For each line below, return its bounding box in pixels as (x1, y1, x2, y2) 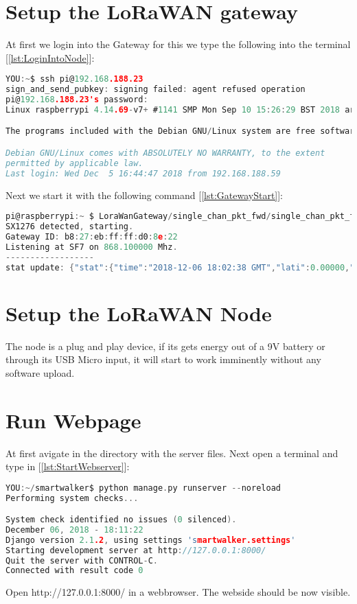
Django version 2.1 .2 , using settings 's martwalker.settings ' (5, 535, 296, 545)
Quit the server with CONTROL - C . (5, 555, 158, 566)
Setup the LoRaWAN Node (5, 299, 272, 327)
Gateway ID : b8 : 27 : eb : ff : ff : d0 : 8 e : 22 (5, 231, 178, 242)
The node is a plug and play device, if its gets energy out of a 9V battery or (5, 338, 325, 353)
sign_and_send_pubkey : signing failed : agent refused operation (5, 84, 306, 95)
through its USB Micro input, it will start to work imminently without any (5, 352, 321, 367)
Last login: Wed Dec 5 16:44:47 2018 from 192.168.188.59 (5, 168, 281, 178)
